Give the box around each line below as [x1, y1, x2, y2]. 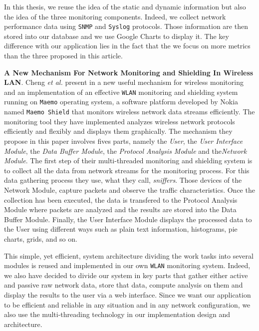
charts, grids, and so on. [4, 233, 77, 244]
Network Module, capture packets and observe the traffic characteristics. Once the [4, 184, 255, 195]
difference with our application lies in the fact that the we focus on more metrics [4, 40, 251, 51]
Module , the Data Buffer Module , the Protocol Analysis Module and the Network [4, 145, 247, 156]
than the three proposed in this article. [4, 50, 123, 61]
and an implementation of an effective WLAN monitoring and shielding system [4, 86, 238, 97]
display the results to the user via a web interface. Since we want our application [4, 289, 251, 300]
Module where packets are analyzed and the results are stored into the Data [4, 204, 237, 215]
